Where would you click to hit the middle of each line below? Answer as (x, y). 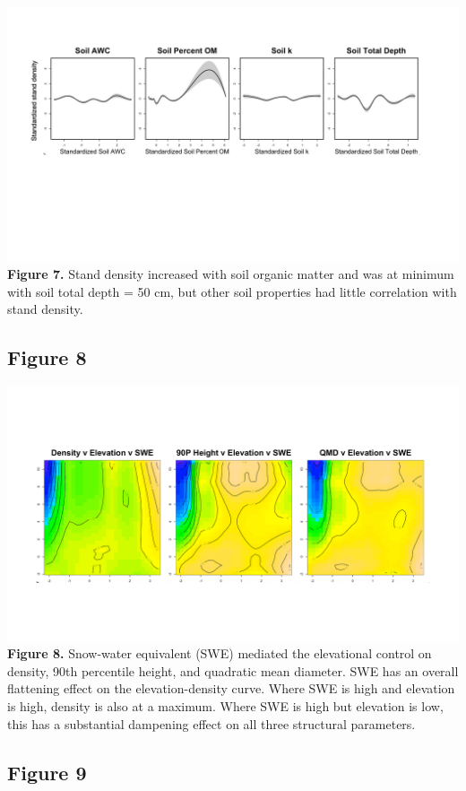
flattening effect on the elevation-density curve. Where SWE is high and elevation (231, 688)
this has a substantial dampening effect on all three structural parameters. (211, 723)
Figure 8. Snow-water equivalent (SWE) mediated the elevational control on (220, 653)
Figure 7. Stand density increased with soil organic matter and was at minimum (231, 274)
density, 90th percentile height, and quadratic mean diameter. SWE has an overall (233, 670)
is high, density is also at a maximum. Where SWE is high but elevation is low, (225, 705)
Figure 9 (47, 772)
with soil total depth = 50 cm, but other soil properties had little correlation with (232, 291)
